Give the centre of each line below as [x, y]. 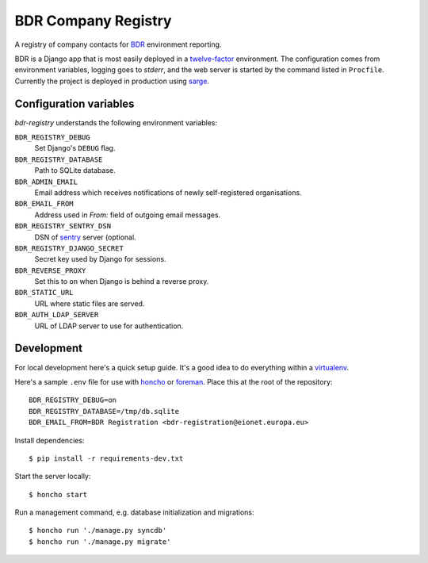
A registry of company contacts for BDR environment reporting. [118, 44]
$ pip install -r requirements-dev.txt [106, 458]
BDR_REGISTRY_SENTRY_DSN [63, 226]
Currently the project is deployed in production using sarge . [112, 81]
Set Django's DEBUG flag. [75, 148]
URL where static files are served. [90, 303]
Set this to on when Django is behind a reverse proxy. [122, 281]
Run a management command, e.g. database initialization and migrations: [134, 512]
